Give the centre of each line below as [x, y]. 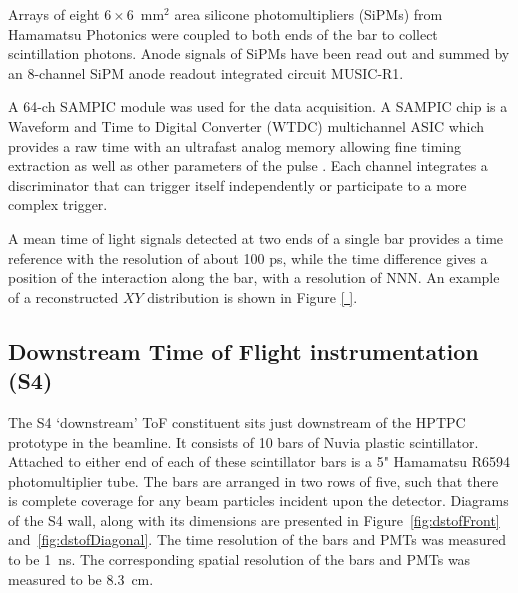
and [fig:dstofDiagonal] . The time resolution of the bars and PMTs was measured [257, 539]
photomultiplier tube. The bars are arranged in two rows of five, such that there [253, 480]
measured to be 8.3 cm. [81, 578]
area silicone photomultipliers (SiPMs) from [308, 14]
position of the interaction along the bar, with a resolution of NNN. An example [254, 277]
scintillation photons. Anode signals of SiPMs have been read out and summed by [259, 53]
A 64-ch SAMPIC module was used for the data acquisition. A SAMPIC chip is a [258, 106]
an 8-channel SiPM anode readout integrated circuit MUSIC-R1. [206, 72]
